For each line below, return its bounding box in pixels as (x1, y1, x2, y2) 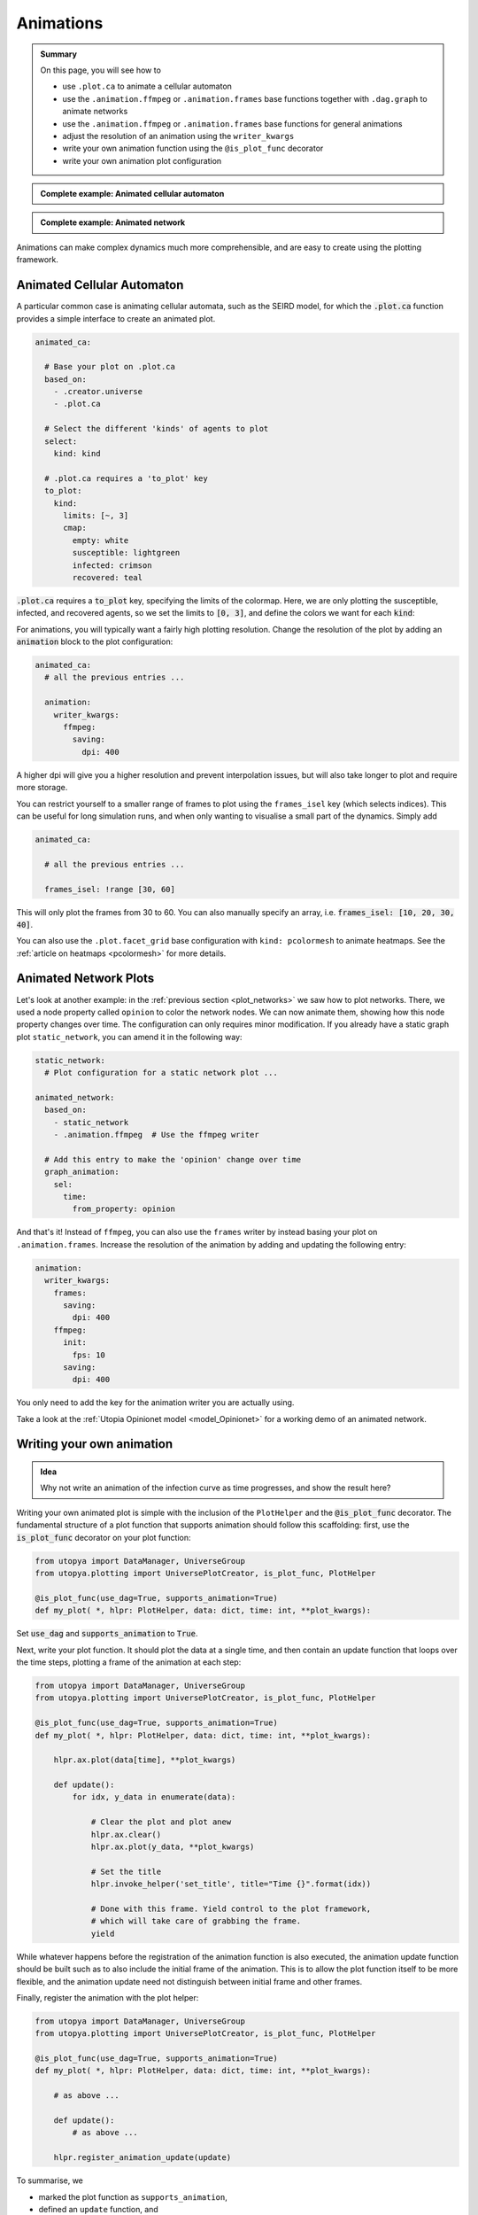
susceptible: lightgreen (72, 548, 181, 558)
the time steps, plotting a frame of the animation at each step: (16, 1657, 242, 1667)
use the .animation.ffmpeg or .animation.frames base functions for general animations (62, 118, 403, 128)
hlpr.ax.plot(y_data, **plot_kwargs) (90, 1842, 255, 1852)
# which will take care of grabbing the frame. (90, 1916, 302, 1926)
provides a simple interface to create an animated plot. (16, 313, 216, 323)
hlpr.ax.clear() (90, 1830, 162, 1839)
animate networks (62, 106, 128, 117)
